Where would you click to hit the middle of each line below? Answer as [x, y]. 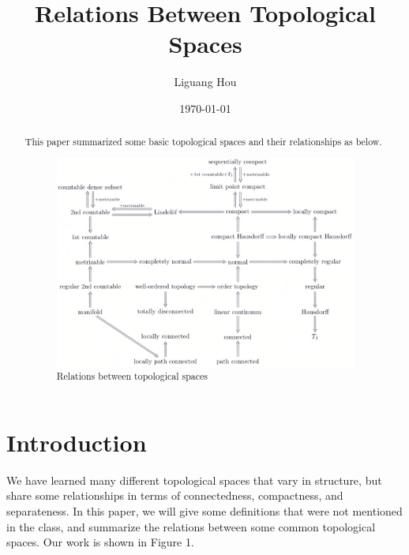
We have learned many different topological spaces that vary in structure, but [194, 480]
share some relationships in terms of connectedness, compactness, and [175, 495]
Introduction [77, 442]
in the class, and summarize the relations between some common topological [191, 526]
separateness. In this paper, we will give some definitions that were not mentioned [204, 510]
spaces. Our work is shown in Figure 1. [100, 542]
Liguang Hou [205, 82]
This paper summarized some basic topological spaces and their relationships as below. [203, 142]
